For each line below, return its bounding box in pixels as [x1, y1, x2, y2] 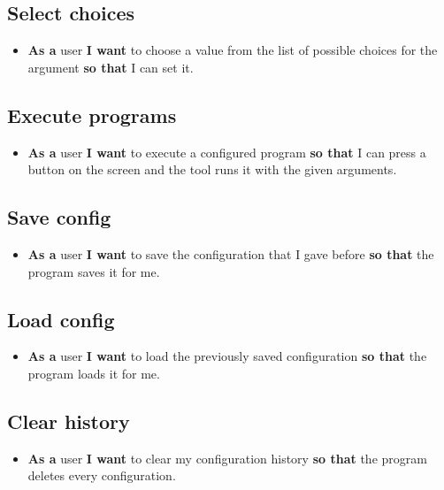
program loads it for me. [27, 364, 160, 382]
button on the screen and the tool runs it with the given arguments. [27, 160, 397, 179]
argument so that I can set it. [27, 57, 194, 76]
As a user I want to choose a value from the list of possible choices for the [27, 41, 438, 59]
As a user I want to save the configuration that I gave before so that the [27, 244, 434, 263]
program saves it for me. [27, 262, 160, 280]
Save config [7, 203, 111, 231]
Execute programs [7, 101, 177, 128]
